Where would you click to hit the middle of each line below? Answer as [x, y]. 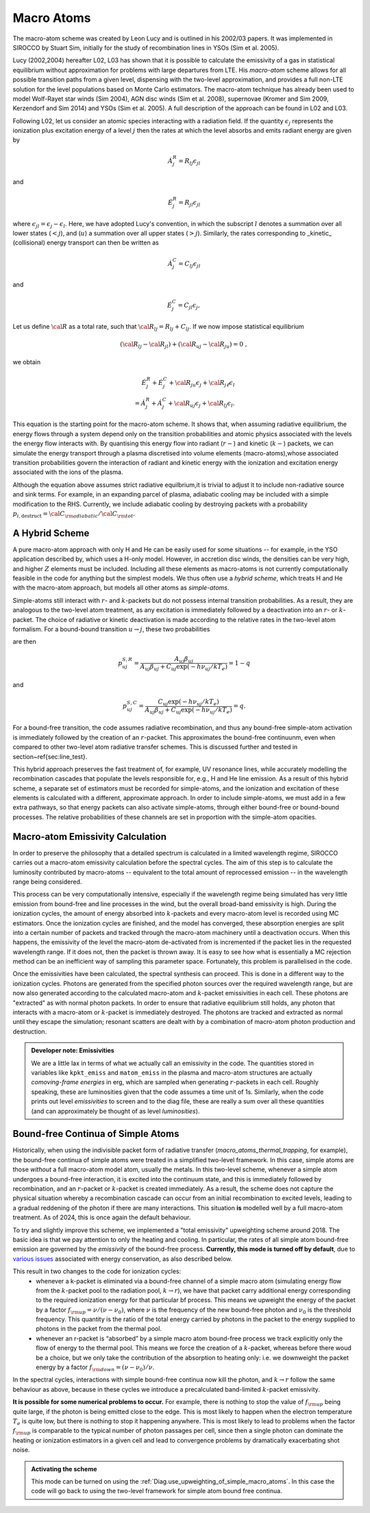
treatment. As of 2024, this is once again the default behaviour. [102, 1217]
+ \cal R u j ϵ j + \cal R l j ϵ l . [202, 404]
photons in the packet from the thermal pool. [99, 1329]
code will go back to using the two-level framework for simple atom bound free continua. [157, 1491]
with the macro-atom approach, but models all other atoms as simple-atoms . [121, 588]
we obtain [27, 362]
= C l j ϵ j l [189, 264]
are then [25, 642]
